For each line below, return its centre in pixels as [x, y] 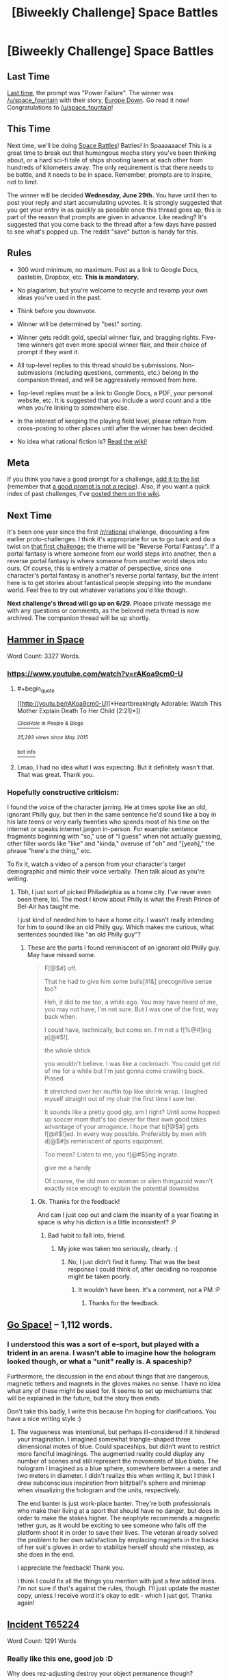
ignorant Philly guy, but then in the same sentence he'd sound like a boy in [112, 815]
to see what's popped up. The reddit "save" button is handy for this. [103, 232]
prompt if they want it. [48, 351]
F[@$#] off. [60, 968]
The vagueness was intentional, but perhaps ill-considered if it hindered [118, 1432]
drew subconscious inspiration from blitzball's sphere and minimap [111, 1483]
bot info [26, 752]
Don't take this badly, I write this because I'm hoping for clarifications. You [112, 1411]
